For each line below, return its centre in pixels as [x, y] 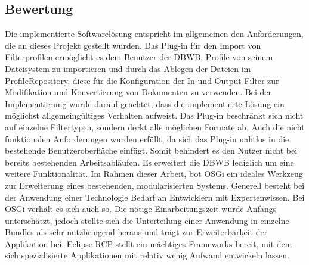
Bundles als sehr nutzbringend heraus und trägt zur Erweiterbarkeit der [136, 232]
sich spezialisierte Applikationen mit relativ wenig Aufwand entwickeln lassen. [147, 255]
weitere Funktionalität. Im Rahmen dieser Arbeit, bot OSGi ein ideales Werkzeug [154, 174]
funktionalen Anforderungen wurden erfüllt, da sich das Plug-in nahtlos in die [147, 138]
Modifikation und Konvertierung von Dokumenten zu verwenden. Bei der [138, 92]
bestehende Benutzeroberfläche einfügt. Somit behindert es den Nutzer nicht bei [151, 150]
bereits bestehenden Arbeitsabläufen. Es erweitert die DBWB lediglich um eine [149, 162]
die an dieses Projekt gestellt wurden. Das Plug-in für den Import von [133, 45]
